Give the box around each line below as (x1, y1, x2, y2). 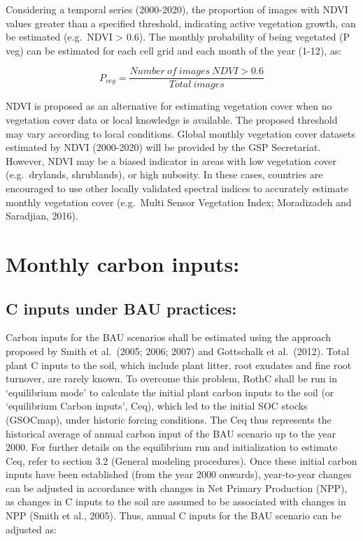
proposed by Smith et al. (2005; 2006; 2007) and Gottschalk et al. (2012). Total (6, 343, 350, 358)
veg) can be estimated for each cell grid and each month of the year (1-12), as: (6, 43, 342, 57)
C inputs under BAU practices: (6, 297, 237, 319)
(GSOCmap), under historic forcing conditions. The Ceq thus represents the (6, 412, 332, 426)
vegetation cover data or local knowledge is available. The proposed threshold (6, 113, 338, 127)
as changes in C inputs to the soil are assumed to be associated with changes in (6, 494, 346, 509)
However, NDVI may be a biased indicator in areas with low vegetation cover (6, 153, 336, 168)
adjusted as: (6, 521, 57, 536)
